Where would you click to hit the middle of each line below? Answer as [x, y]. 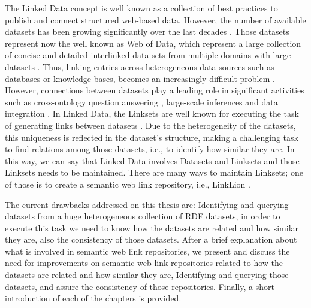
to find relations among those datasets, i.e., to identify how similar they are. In [150, 149]
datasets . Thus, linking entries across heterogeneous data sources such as [140, 66]
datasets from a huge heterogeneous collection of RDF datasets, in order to [143, 216]
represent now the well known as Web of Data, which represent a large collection [153, 43]
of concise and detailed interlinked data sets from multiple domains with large [148, 55]
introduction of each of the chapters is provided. [93, 298]
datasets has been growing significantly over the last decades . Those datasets [147, 31]
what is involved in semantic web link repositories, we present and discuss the [147, 251]
